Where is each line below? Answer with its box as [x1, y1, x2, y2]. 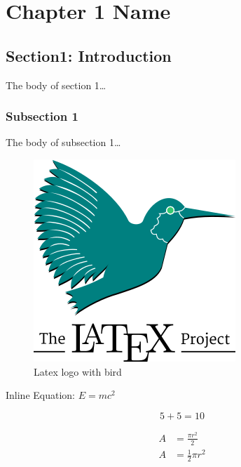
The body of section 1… [6, 77, 106, 92]
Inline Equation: [6, 388, 76, 402]
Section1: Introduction [6, 44, 172, 66]
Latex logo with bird [34, 364, 122, 379]
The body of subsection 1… [6, 135, 121, 150]
